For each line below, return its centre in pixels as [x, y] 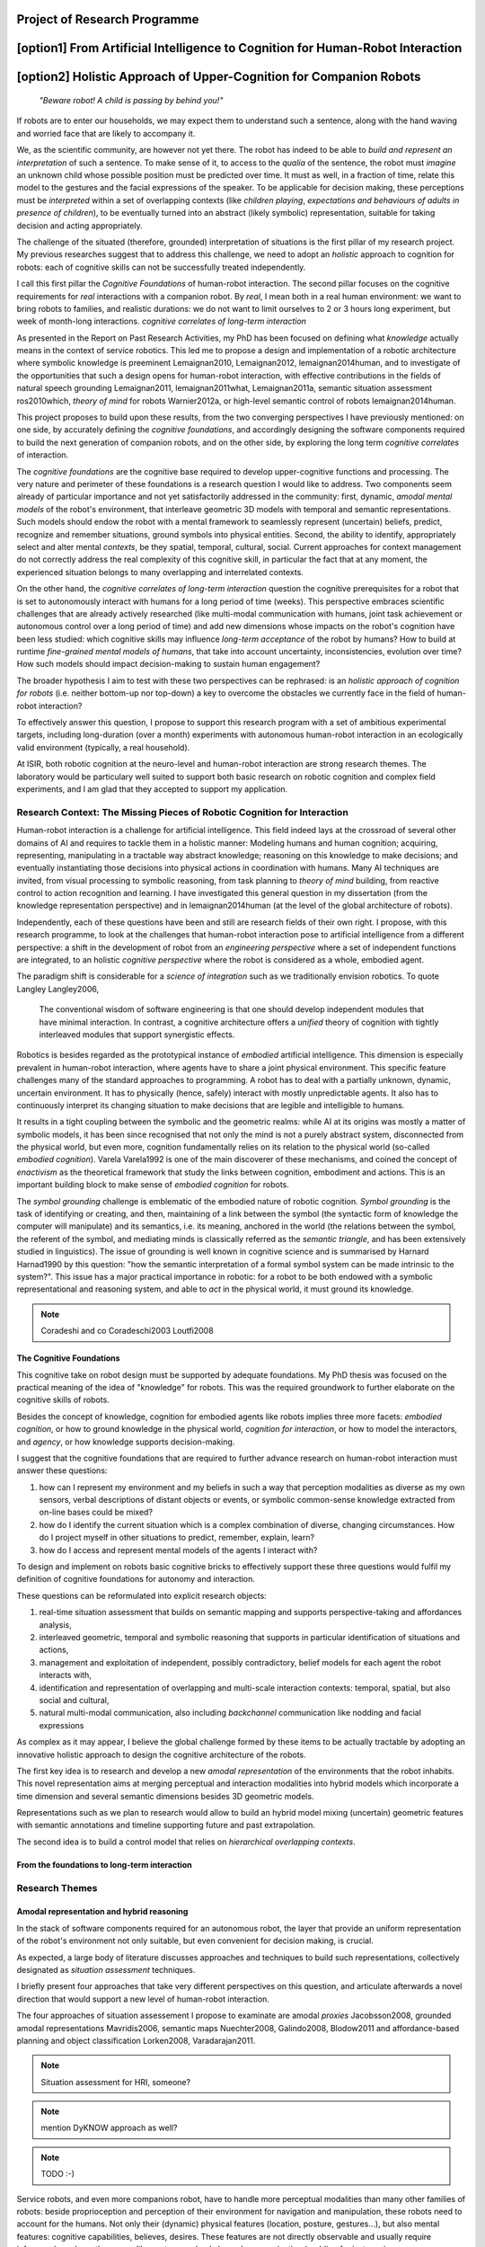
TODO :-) [58, 2174]
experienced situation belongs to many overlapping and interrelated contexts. [160, 572]
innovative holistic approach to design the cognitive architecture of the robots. [162, 1754]
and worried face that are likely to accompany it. [106, 133]
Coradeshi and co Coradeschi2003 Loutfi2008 [128, 1331]
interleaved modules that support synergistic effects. [137, 1035]
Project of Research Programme [108, 19]
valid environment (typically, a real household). [103, 747]
